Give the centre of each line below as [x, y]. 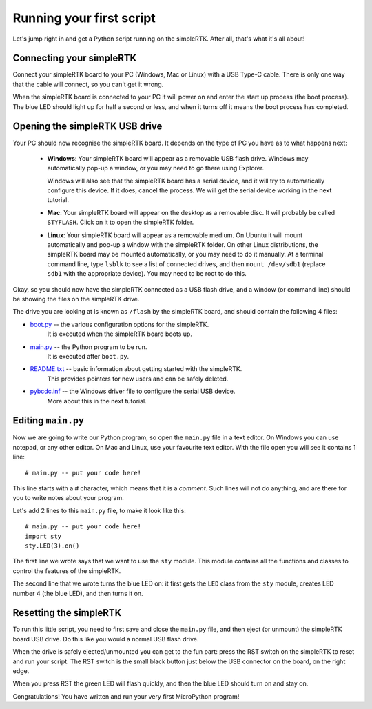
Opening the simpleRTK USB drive [87, 127]
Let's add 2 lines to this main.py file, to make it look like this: [99, 510]
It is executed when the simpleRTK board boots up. [120, 334]
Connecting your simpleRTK [75, 58]
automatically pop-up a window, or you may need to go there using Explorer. [156, 168]
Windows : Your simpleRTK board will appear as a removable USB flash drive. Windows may [178, 158]
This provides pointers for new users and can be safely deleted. [138, 379]
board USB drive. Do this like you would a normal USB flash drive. [106, 639]
